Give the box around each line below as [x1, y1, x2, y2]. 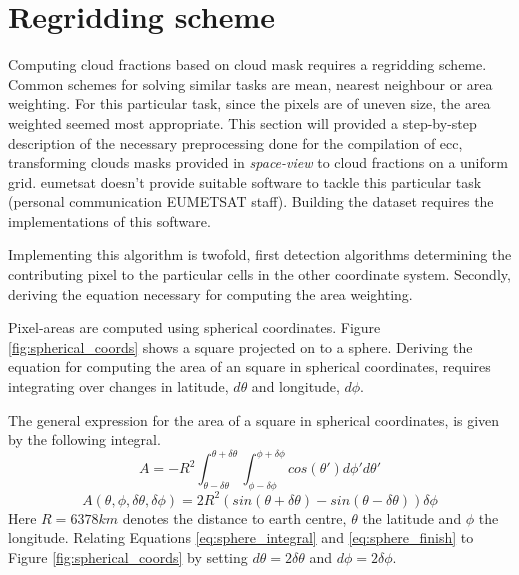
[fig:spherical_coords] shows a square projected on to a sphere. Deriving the [8, 336, 473, 357]
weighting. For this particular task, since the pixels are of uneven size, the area [8, 93, 491, 114]
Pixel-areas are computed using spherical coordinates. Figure [8, 317, 381, 338]
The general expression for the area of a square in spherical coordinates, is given [8, 409, 500, 430]
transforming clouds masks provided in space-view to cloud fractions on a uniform [8, 152, 508, 173]
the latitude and [362, 507, 462, 528]
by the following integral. [8, 429, 161, 450]
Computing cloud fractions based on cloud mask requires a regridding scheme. [8, 54, 487, 75]
